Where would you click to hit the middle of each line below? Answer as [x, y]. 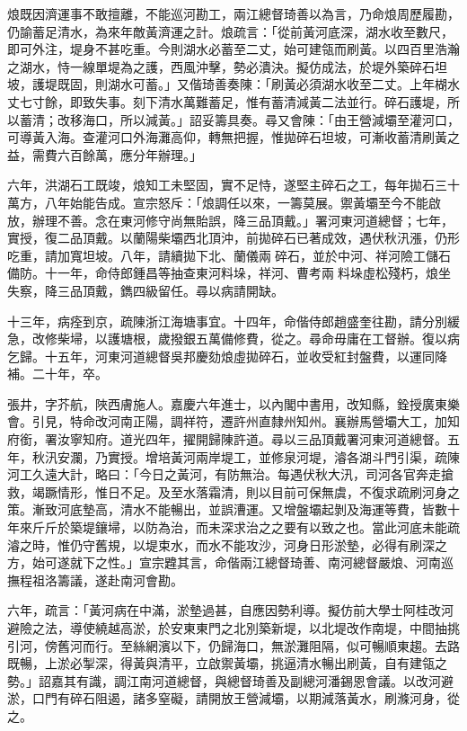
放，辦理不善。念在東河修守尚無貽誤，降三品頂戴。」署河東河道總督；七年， [230, 220]
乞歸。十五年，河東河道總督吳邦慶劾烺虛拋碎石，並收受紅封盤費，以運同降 [227, 356]
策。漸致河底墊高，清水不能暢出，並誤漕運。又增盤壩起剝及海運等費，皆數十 [233, 509]
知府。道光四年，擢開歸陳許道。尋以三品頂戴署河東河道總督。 [264, 439]
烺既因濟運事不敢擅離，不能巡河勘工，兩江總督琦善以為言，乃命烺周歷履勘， [233, 13]
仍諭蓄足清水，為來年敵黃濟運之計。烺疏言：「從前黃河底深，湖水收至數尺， [230, 31]
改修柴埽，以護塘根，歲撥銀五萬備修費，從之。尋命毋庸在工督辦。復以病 [246, 339]
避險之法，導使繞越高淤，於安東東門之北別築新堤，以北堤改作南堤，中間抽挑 [233, 628]
